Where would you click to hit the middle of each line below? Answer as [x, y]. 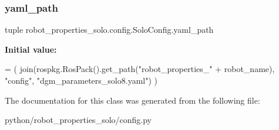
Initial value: [31, 49]
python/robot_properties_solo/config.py [78, 120]
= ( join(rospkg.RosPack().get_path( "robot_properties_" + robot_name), [140, 69]
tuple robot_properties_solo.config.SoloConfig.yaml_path [109, 30]
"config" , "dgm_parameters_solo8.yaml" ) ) [81, 80]
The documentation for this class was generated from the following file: [132, 100]
